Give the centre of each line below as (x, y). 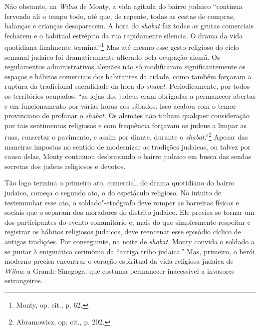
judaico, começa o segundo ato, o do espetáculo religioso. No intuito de (113, 192)
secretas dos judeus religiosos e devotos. (65, 166)
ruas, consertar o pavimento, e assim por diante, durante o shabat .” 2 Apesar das (126, 136)
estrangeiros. (24, 280)
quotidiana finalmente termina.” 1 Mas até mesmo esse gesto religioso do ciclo (122, 46)
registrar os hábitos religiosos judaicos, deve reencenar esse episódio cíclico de (123, 232)
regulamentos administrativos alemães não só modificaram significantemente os (125, 67)
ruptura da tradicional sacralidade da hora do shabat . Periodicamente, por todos (127, 86)
